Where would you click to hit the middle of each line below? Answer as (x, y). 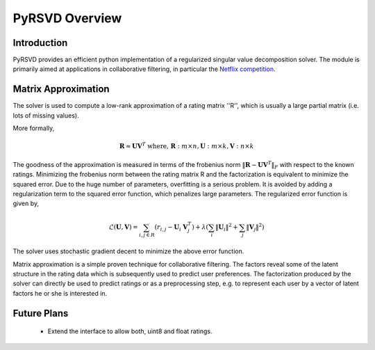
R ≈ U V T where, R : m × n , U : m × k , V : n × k (186, 146)
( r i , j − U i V (171, 228)
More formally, (34, 128)
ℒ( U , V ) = (123, 227)
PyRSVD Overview (67, 18)
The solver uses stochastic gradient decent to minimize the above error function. (128, 251)
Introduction (40, 43)
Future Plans (41, 313)
